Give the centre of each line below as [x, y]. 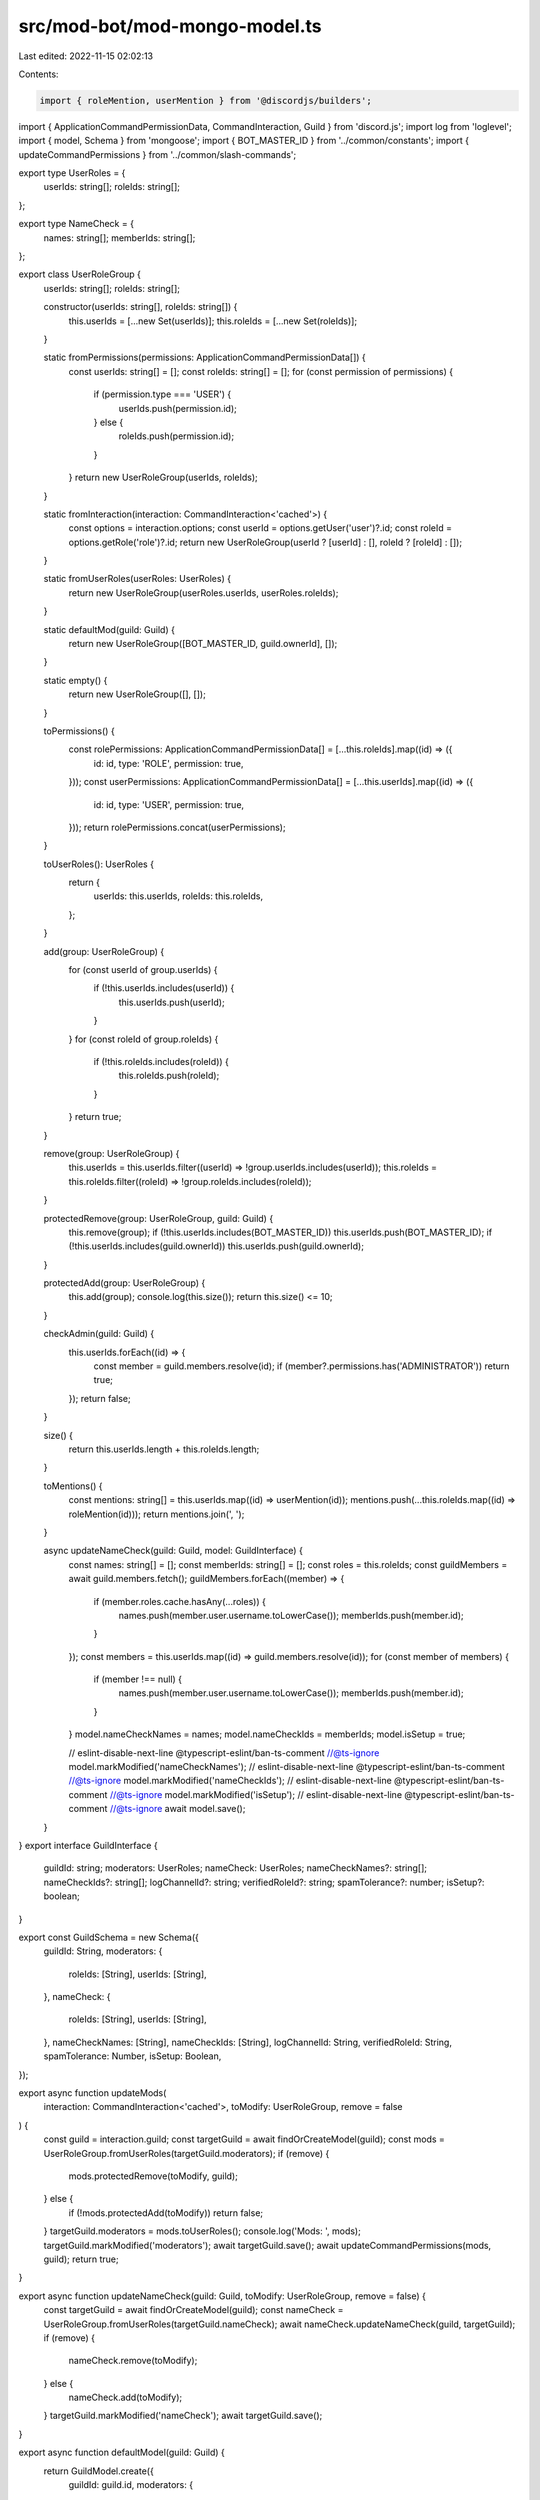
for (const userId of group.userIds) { [143, 970]
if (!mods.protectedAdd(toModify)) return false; [166, 2212]
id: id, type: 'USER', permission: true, [169, 804]
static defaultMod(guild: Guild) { [109, 629]
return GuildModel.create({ [98, 2471]
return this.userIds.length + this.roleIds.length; [164, 1449]
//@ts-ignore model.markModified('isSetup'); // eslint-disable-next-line [256, 1794]
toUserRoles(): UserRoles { [99, 864]
